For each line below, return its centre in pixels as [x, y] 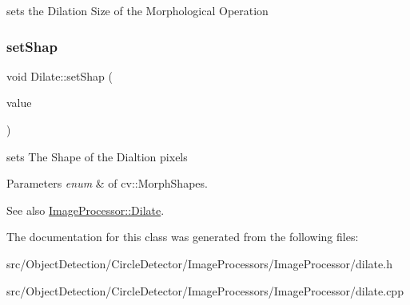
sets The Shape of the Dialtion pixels [97, 156]
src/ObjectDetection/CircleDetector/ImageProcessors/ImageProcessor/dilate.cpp [205, 290]
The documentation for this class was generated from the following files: [183, 237]
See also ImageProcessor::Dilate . [86, 210]
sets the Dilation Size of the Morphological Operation [137, 10]
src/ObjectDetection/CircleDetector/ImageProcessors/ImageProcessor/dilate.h [199, 263]
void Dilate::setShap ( [60, 75]
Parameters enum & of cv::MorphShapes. [107, 183]
